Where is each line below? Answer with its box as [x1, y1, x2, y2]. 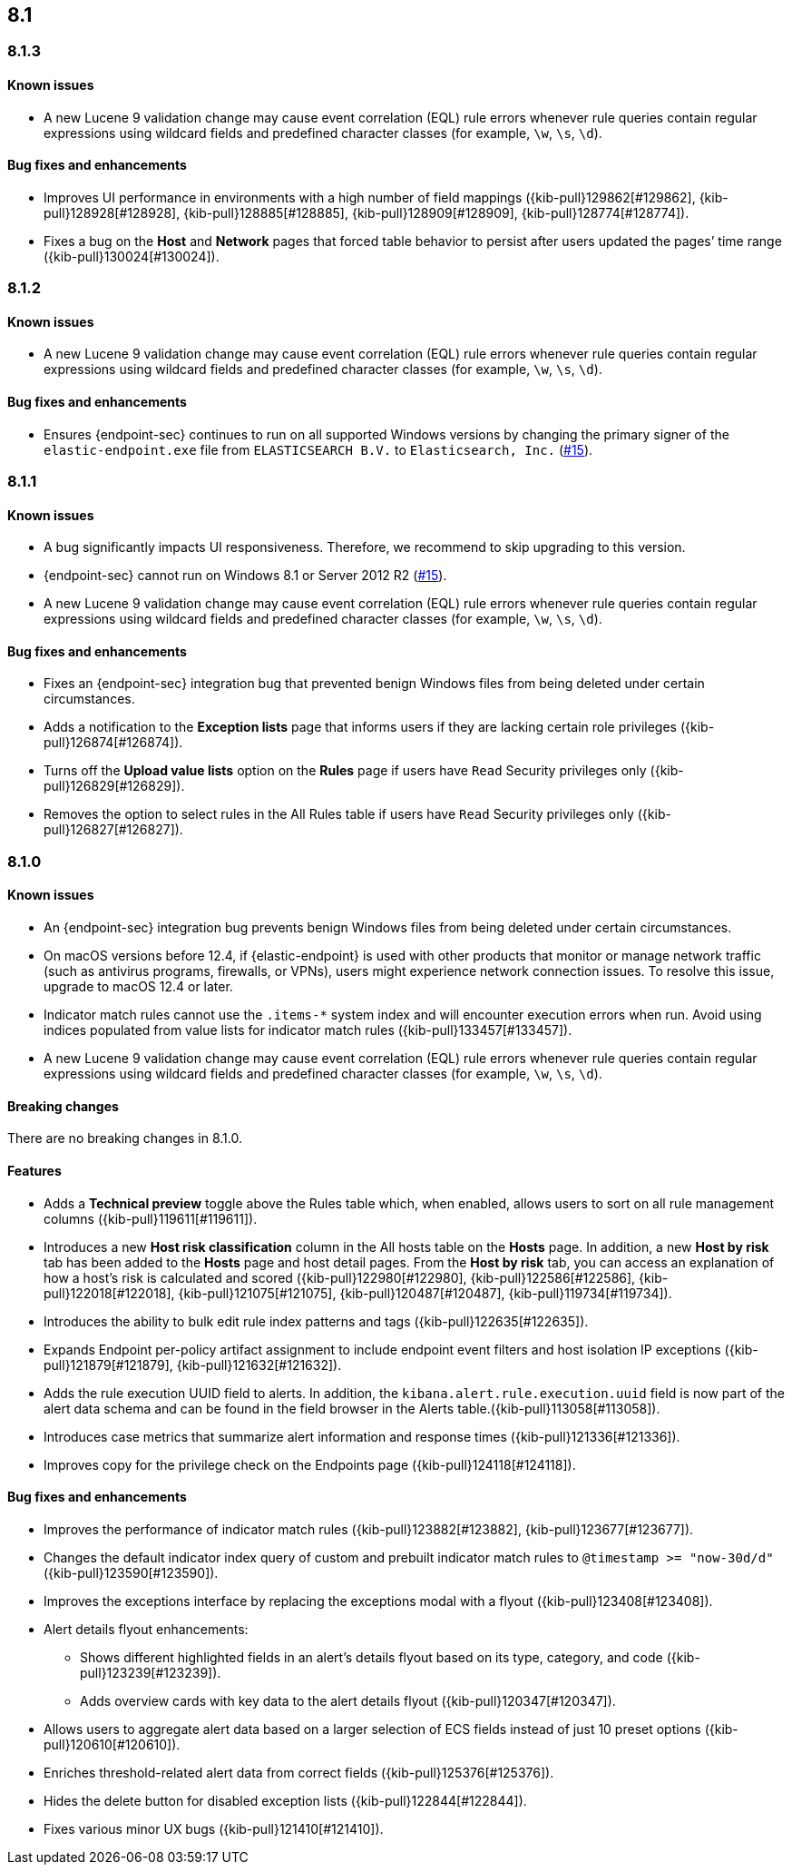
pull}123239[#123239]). [80, 1664, 221, 1680]
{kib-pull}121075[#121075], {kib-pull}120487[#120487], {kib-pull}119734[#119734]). [178, 1285, 672, 1301]
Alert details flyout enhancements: [44, 1621, 249, 1637]
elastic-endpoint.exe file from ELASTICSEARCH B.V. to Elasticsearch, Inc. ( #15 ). [44, 441, 593, 458]
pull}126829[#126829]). [44, 778, 185, 794]
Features [7, 1162, 62, 1178]
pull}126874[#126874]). [44, 734, 183, 751]
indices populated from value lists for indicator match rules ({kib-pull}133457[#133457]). [44, 1022, 572, 1039]
